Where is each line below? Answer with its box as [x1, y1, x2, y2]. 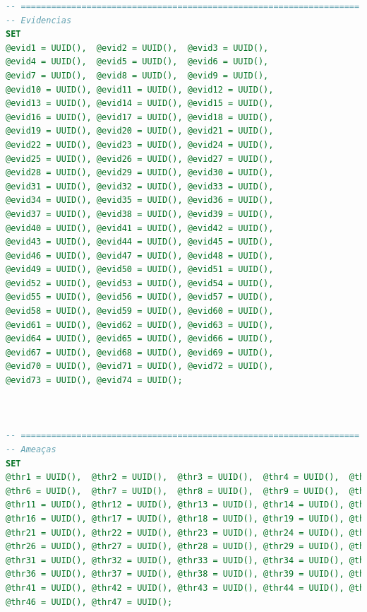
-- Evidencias [6, 15, 72, 25]
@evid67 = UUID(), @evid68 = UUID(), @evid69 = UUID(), [6, 347, 274, 358]
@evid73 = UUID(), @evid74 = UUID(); [6, 375, 183, 386]
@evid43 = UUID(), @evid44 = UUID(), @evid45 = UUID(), [6, 237, 274, 247]
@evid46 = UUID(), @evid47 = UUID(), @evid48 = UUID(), [6, 250, 274, 261]
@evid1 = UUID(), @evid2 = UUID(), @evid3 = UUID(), [6, 42, 269, 53]
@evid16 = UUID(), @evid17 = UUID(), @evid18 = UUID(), [6, 112, 274, 122]
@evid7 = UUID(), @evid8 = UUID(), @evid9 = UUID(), [6, 70, 269, 81]
